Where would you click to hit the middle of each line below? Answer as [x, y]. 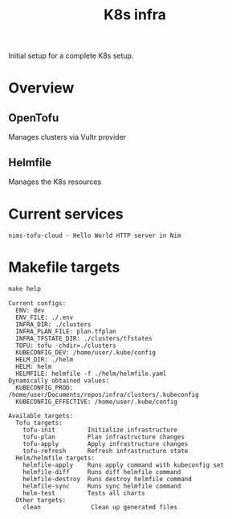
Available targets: [41, 415]
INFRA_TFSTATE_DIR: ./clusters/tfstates [84, 338]
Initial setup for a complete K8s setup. [71, 56]
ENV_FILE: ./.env [45, 317]
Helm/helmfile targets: [55, 458]
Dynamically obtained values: [59, 380]
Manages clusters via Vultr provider [67, 137]
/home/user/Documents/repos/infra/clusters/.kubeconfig [104, 394]
